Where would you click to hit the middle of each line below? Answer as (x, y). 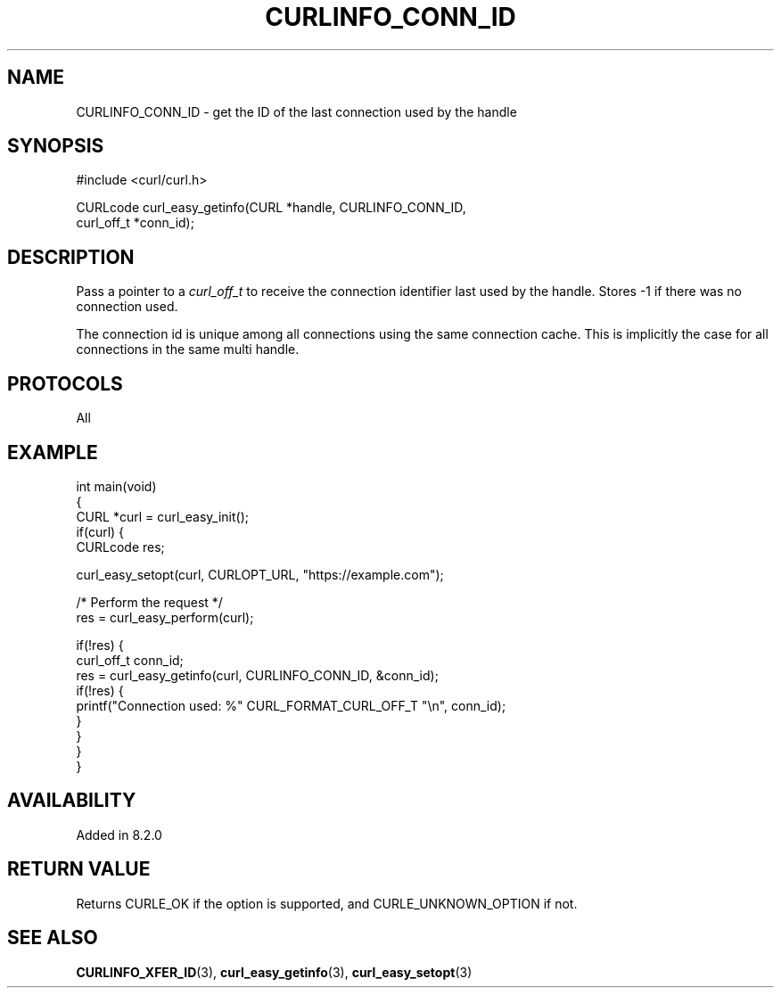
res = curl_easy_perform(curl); (165, 617)
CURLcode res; (120, 547)
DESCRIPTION (71, 257)
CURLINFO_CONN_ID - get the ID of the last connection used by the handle (296, 111)
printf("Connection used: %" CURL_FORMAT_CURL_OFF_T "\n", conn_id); (291, 705)
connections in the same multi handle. (188, 349)
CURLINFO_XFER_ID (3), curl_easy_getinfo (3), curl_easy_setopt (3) (274, 972)
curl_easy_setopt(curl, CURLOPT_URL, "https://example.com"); (260, 574)
